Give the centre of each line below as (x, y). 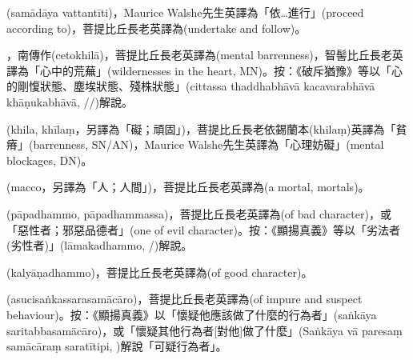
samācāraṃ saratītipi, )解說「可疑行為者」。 (117, 346)
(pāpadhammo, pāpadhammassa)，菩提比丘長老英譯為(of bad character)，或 (199, 213)
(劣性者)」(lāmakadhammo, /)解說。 (100, 245)
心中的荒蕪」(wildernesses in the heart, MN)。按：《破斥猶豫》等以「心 (221, 70)
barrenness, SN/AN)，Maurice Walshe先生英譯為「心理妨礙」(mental (209, 144)
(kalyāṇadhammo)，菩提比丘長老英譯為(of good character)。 (160, 272)
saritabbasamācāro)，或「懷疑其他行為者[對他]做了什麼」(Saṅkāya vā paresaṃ (204, 330)
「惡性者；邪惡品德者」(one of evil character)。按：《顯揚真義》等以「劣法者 (204, 229)
